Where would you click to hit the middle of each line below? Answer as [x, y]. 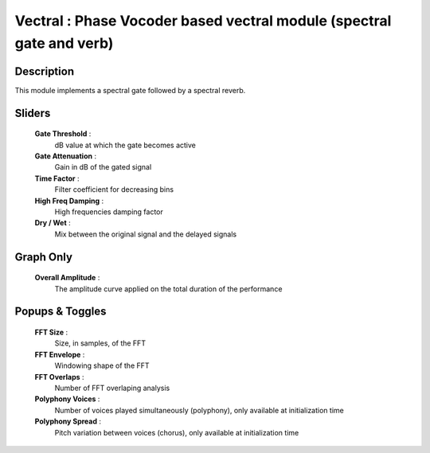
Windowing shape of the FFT [102, 365]
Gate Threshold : [63, 134]
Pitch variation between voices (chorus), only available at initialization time [177, 432]
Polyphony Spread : [68, 421]
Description [45, 71]
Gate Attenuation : [66, 156]
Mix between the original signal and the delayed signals [146, 234]
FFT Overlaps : [59, 377]
